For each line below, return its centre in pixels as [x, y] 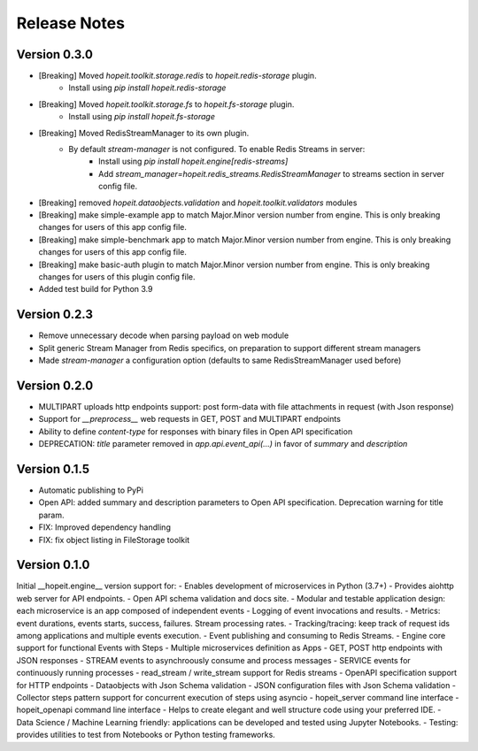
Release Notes [71, 23]
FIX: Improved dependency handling [105, 527]
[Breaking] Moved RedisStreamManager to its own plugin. [144, 133]
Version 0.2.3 [54, 314]
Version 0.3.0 [54, 54]
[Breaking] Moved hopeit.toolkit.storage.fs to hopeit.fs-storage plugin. [166, 104]
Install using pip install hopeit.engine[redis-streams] [193, 161]
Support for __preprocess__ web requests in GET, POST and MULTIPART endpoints [189, 419]
